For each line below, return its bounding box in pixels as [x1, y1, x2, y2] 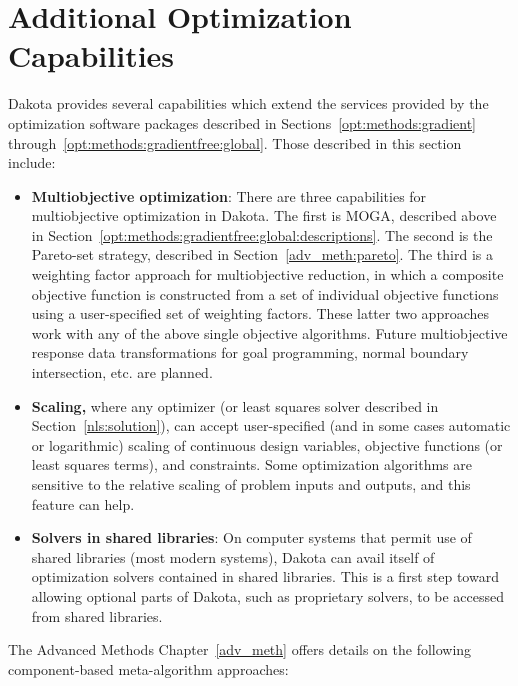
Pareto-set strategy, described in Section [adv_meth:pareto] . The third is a [31, 244, 493, 265]
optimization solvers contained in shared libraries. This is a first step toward [31, 566, 499, 587]
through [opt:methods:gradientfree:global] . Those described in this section [8, 132, 462, 153]
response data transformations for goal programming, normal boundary [31, 342, 469, 363]
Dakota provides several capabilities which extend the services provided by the [8, 93, 489, 114]
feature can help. [31, 493, 135, 514]
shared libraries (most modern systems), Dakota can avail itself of [31, 546, 435, 567]
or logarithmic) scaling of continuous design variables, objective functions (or [31, 434, 503, 455]
